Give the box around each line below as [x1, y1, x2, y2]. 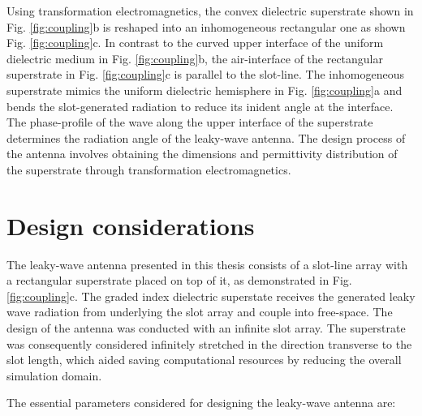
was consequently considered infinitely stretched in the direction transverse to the [6, 335, 412, 352]
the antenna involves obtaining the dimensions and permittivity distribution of [6, 145, 398, 162]
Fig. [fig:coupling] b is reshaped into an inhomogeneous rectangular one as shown [6, 18, 406, 35]
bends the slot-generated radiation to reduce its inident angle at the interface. [6, 97, 394, 114]
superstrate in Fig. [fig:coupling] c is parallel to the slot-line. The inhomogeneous [6, 66, 404, 83]
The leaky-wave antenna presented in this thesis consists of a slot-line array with [6, 255, 408, 272]
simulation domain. [6, 367, 102, 384]
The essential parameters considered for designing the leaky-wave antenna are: [6, 394, 396, 411]
